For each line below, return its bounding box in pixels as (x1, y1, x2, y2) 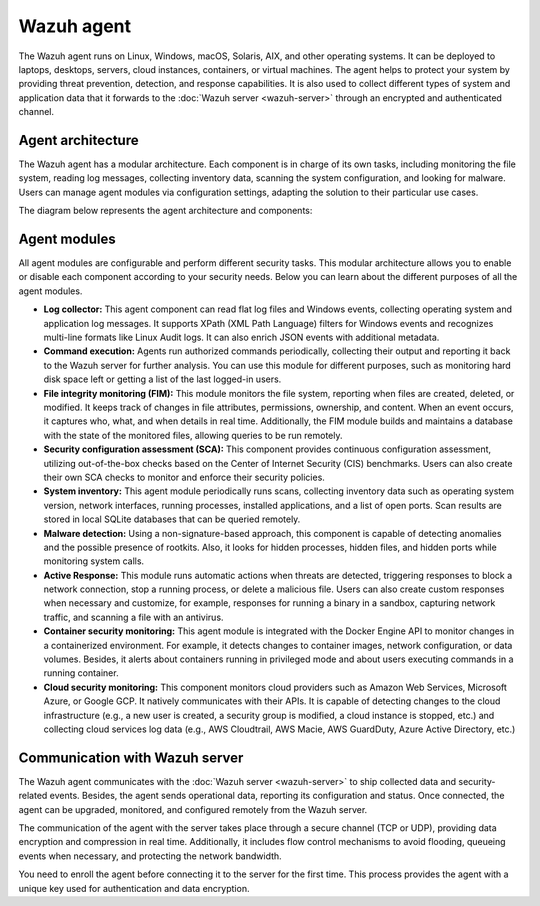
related (18, 790, 48, 802)
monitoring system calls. (43, 555, 145, 567)
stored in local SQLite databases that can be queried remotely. (43, 513, 301, 525)
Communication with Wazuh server (18, 749, 244, 766)
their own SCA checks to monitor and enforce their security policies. (43, 471, 325, 483)
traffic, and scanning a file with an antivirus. (43, 611, 224, 623)
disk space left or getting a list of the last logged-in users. (43, 373, 282, 385)
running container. (43, 667, 119, 679)
